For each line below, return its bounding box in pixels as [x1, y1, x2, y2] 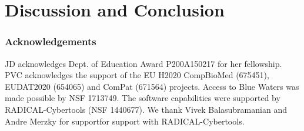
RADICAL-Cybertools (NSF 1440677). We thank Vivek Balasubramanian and [5, 103, 287, 115]
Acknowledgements [5, 34, 96, 49]
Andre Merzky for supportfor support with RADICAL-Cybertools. [5, 115, 245, 127]
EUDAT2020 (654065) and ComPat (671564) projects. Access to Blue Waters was [5, 80, 299, 92]
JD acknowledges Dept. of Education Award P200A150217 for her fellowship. [5, 57, 282, 69]
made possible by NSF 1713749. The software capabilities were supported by [5, 92, 280, 104]
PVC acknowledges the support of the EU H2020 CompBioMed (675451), [5, 69, 269, 81]
